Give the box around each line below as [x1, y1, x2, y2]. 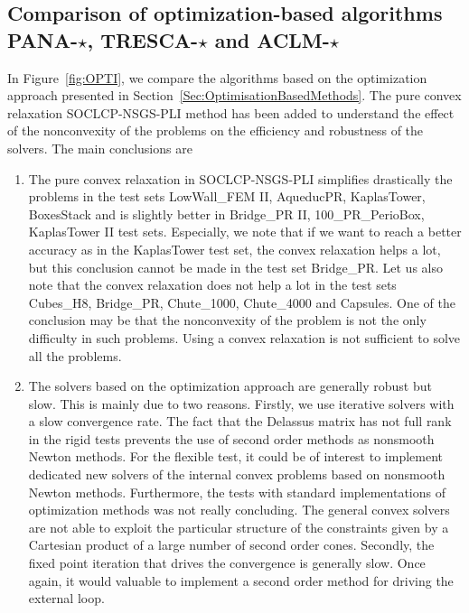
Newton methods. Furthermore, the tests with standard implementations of [28, 482, 446, 501]
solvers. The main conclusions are [7, 138, 192, 157]
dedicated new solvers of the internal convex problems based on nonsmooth [28, 465, 446, 484]
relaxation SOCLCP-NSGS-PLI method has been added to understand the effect [7, 103, 455, 122]
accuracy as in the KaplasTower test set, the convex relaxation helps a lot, [28, 239, 441, 258]
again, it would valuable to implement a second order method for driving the [28, 571, 454, 590]
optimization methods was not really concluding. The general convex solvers [28, 500, 450, 519]
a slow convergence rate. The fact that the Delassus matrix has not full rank [28, 412, 452, 431]
